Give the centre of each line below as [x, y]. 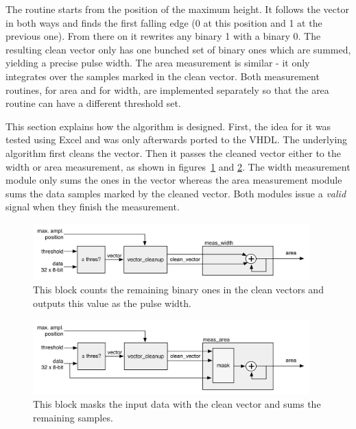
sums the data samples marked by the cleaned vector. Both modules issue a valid [176, 193]
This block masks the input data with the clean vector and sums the [177, 404]
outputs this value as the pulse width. [112, 303]
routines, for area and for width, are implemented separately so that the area [167, 89]
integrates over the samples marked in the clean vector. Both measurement [163, 76]
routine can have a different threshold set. [93, 103]
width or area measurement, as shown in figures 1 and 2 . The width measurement [178, 166]
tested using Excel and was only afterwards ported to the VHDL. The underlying [177, 139]
